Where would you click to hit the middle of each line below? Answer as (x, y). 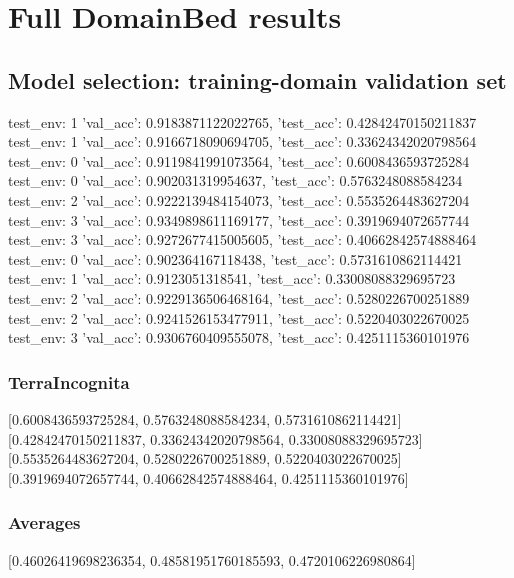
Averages (44, 522)
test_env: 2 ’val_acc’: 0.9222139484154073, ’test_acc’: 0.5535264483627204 (239, 199)
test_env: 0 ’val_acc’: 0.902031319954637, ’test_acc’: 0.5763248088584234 (235, 180)
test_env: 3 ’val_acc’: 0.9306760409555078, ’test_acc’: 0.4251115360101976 (239, 337)
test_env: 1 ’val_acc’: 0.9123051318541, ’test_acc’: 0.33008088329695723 (232, 278)
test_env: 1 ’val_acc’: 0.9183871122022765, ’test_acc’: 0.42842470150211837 (242, 121)
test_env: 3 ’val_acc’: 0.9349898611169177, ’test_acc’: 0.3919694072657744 (239, 219)
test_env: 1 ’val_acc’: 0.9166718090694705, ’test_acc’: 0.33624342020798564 (242, 141)
